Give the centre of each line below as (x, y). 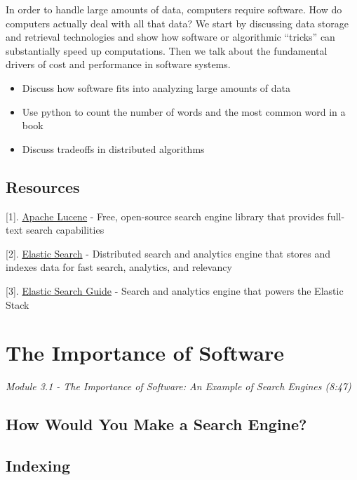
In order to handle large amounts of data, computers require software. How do (174, 9)
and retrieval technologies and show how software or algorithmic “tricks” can (170, 37)
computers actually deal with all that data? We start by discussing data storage (177, 23)
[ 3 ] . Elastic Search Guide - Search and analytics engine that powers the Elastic (175, 290)
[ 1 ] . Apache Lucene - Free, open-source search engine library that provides (165, 216)
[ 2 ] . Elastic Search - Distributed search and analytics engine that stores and (168, 253)
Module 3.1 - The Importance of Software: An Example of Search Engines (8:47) (178, 386)
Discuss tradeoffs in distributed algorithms (113, 148)
